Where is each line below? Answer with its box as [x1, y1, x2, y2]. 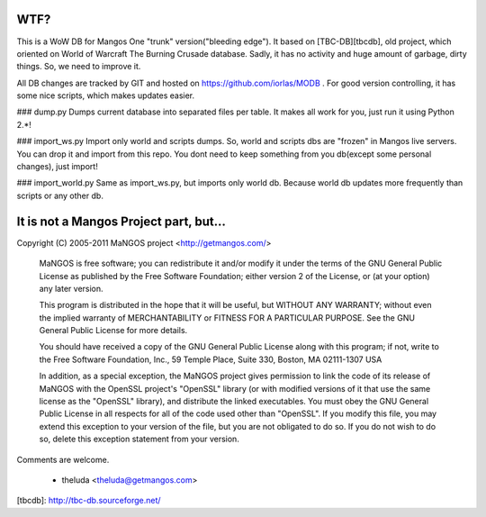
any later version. [39, 283, 103, 294]
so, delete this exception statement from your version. [39, 433, 240, 445]
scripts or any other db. [16, 190, 103, 201]
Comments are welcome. [16, 454, 110, 465]
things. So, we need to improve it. [16, 61, 141, 72]
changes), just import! [16, 161, 98, 172]
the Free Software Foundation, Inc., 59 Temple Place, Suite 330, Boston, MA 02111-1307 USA [39, 354, 382, 365]
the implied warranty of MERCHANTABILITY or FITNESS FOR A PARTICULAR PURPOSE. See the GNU [39, 312, 416, 323]
